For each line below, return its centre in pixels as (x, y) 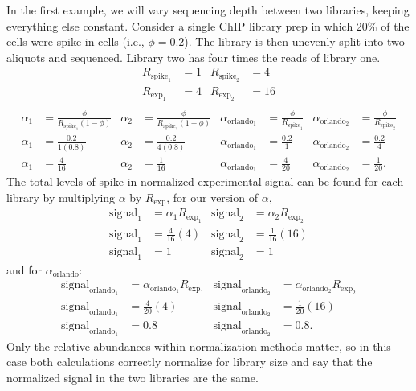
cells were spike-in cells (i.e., (75, 41)
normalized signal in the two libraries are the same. (133, 377)
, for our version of (212, 197)
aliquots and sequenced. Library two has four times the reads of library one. (194, 57)
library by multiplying (61, 197)
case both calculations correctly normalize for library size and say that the (190, 362)
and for (24, 269)
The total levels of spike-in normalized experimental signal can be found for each (205, 181)
